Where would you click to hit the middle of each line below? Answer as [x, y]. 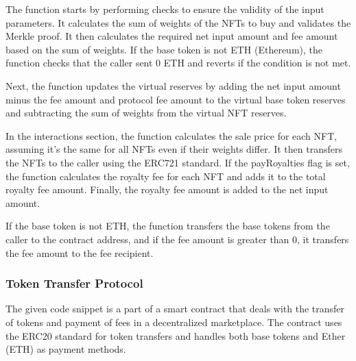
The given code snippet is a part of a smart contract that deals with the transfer [175, 309]
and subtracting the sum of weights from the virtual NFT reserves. [146, 113]
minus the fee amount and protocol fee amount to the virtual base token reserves [176, 99]
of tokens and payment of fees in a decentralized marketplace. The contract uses [174, 322]
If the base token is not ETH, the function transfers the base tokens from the [168, 226]
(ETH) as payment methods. [66, 349]
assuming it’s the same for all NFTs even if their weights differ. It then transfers [174, 149]
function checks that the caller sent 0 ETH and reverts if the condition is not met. [178, 63]
